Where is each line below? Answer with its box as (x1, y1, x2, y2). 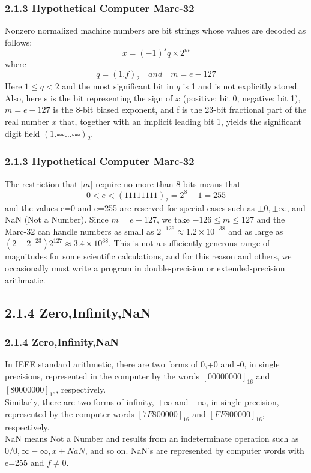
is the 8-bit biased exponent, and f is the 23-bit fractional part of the (53, 103, 307, 116)
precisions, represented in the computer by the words (5, 369, 200, 382)
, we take (156, 213, 190, 226)
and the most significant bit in (62, 80, 174, 92)
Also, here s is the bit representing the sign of (5, 91, 173, 104)
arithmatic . (5, 273, 46, 286)
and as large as (228, 224, 283, 237)
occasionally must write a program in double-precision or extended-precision (5, 261, 285, 274)
